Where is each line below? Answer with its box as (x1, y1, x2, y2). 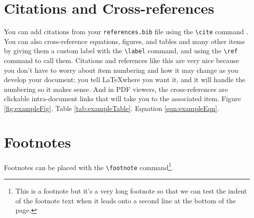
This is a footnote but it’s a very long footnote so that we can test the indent (15, 186, 247, 196)
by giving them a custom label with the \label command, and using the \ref (4, 45, 238, 56)
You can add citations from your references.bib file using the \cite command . (4, 26, 248, 37)
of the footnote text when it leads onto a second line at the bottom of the (15, 195, 236, 205)
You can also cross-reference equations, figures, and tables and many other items (4, 36, 245, 46)
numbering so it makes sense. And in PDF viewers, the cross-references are (4, 84, 228, 94)
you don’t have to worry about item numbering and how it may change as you (4, 65, 238, 75)
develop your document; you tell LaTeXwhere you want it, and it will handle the (4, 74, 246, 85)
